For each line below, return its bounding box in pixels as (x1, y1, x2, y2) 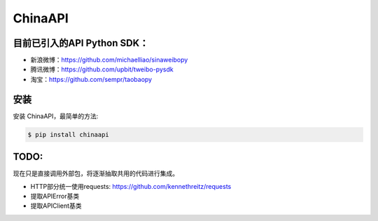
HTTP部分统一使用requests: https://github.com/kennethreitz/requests (30, 182, 232, 190)
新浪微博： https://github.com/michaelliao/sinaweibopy (30, 56, 188, 64)
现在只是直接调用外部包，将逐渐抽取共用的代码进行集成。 (13, 169, 178, 178)
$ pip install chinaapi (27, 130, 110, 138)
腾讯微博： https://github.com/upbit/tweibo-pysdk (30, 65, 174, 73)
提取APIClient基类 (30, 201, 82, 210)
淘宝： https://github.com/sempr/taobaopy (30, 75, 153, 83)
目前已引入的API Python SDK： (13, 37, 149, 49)
